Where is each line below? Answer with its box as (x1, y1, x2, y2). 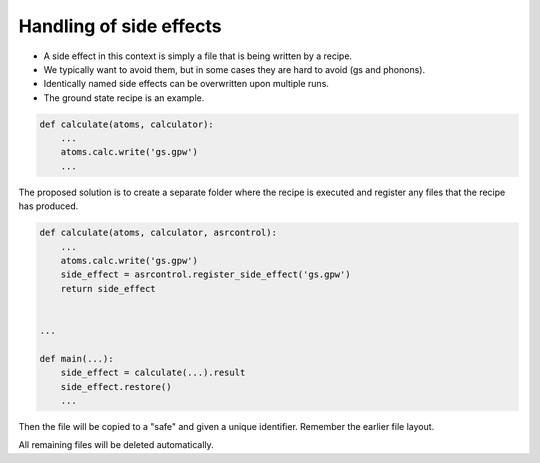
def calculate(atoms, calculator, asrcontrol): (39, 227, 277, 239)
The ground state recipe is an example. (43, 91, 205, 104)
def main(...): (39, 353, 114, 364)
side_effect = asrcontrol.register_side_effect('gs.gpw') (60, 269, 351, 280)
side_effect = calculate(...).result (60, 367, 246, 379)
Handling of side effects (18, 15, 222, 37)
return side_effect (60, 283, 157, 294)
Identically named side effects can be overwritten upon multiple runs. (43, 78, 330, 90)
